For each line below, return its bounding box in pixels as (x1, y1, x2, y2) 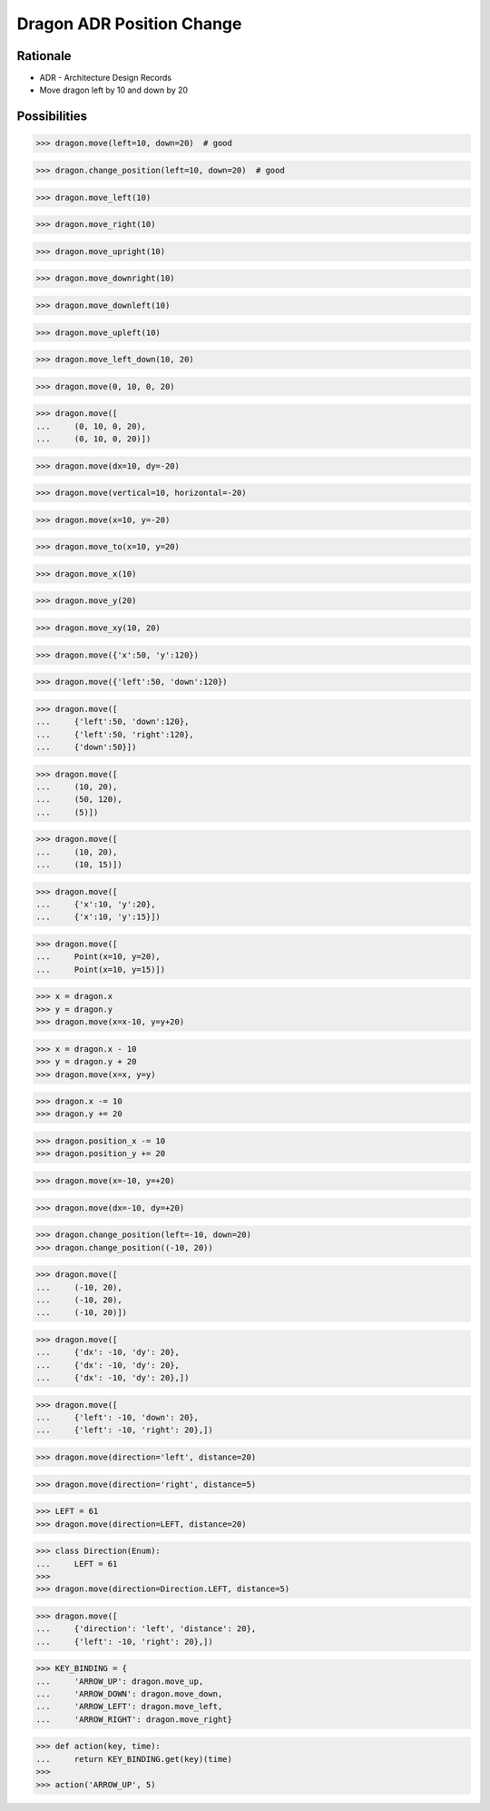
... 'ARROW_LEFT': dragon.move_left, (35, 1701, 223, 1712)
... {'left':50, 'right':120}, (35, 729, 194, 739)
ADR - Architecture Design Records (39, 73, 172, 84)
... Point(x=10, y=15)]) (35, 964, 166, 975)
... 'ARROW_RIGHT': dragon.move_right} (35, 1714, 233, 1725)
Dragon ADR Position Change (16, 14, 242, 34)
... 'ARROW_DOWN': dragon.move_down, (35, 1689, 223, 1699)
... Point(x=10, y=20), (35, 952, 161, 962)
